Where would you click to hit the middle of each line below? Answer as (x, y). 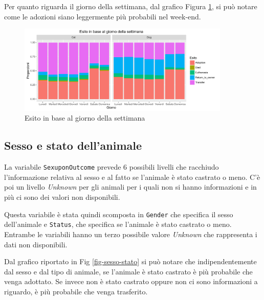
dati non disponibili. (36, 244)
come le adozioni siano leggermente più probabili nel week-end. (103, 16)
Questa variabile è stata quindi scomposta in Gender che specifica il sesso (119, 214)
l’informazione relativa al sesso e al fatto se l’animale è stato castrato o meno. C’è (132, 177)
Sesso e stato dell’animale (73, 145)
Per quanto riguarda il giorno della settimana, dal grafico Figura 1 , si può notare (131, 6)
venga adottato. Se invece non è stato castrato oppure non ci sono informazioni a (131, 281)
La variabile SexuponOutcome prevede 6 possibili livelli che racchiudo (112, 167)
